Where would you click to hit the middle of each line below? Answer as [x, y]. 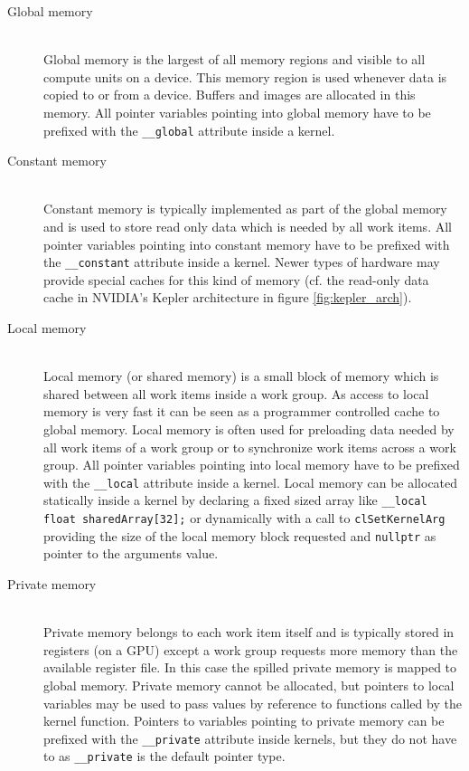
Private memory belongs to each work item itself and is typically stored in [249, 632]
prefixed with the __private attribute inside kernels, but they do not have [250, 738]
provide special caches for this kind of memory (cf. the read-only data [236, 279]
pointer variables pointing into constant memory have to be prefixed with [247, 244]
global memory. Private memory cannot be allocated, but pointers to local [249, 685]
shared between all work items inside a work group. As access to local [236, 393]
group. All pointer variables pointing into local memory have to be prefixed [252, 465]
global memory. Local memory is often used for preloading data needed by [249, 429]
